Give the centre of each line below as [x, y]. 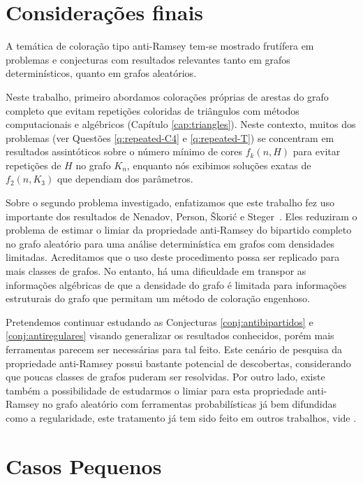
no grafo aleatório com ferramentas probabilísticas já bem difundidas [190, 404]
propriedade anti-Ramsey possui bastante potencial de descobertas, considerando [178, 363]
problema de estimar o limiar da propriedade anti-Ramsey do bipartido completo [179, 230]
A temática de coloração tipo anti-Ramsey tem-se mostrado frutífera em [160, 46]
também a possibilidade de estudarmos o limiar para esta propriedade [155, 390]
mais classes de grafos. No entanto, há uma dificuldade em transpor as [156, 271]
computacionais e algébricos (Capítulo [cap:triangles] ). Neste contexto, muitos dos [181, 124]
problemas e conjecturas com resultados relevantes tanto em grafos [148, 59]
